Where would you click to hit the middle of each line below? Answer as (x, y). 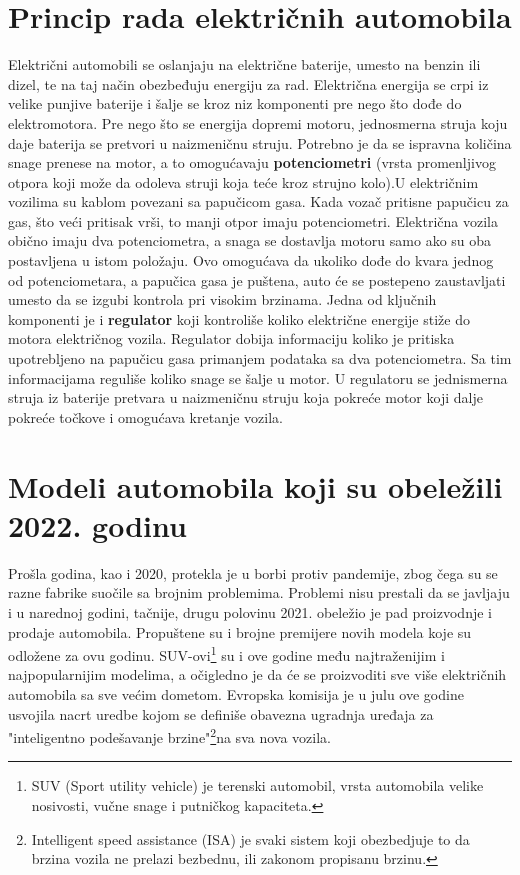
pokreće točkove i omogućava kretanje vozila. (145, 416)
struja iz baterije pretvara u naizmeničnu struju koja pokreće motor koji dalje (245, 397)
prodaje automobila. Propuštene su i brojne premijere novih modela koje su (240, 631)
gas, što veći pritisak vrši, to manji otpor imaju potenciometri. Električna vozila (253, 220)
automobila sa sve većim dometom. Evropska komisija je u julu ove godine (236, 693)
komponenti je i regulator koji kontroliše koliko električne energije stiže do (239, 318)
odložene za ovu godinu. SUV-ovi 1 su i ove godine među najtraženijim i (226, 653)
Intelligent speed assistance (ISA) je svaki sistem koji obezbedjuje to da (250, 838)
